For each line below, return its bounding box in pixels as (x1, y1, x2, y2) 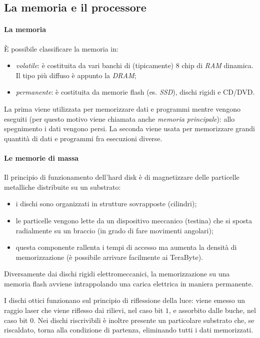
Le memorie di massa (4, 152, 79, 163)
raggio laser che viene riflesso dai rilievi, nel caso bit (4, 305, 163, 315)
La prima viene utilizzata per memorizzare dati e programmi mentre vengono (4, 103, 240, 114)
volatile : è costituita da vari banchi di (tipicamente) (15, 60, 174, 71)
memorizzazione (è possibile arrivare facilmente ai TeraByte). (15, 251, 203, 262)
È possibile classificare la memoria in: (4, 43, 118, 54)
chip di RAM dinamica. (181, 60, 253, 71)
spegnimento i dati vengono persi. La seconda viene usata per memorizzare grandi (4, 123, 255, 134)
